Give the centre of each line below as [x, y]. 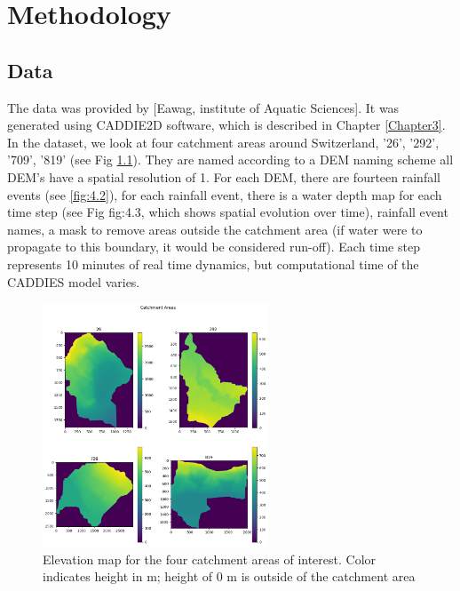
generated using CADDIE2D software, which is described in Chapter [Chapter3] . [226, 125]
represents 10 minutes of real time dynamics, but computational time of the [213, 264]
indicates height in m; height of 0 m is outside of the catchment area [229, 576]
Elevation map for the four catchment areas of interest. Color [210, 559]
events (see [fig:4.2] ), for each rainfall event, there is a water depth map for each [225, 194]
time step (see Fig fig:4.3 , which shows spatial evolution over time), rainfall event [228, 212]
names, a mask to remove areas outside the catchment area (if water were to [215, 229]
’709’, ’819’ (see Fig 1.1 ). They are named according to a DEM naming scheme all [230, 160]
